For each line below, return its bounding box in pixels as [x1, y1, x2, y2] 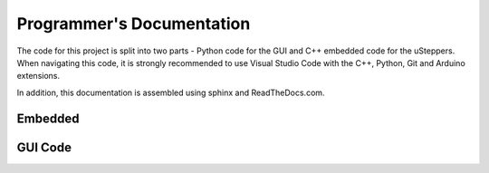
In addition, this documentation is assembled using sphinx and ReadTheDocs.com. [16, 87, 325, 98]
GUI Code [16, 139, 72, 155]
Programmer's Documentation [16, 14, 251, 34]
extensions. [16, 71, 61, 82]
